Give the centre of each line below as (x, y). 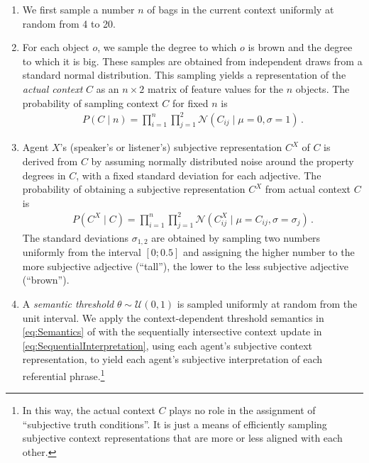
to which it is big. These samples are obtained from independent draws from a (192, 61)
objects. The (323, 88)
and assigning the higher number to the (269, 252)
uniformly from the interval (82, 252)
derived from (50, 161)
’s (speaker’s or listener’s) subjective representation (171, 147)
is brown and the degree (300, 47)
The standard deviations (75, 237)
